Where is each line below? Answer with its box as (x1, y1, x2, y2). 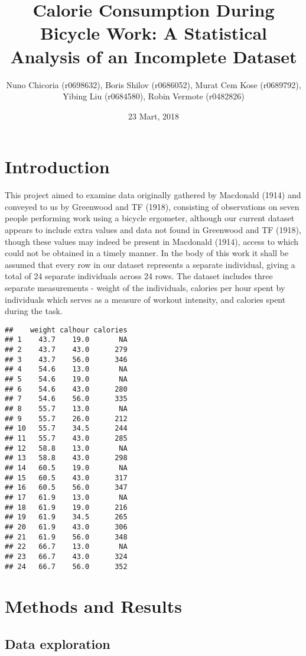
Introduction (5, 154, 110, 179)
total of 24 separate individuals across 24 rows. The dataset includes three (5, 270, 273, 282)
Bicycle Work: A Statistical (40, 21, 268, 45)
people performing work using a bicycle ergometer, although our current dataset (5, 212, 295, 224)
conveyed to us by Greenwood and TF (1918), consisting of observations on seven (5, 200, 300, 212)
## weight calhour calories (5, 325, 128, 334)
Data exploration (5, 634, 110, 652)
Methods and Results (5, 594, 182, 618)
